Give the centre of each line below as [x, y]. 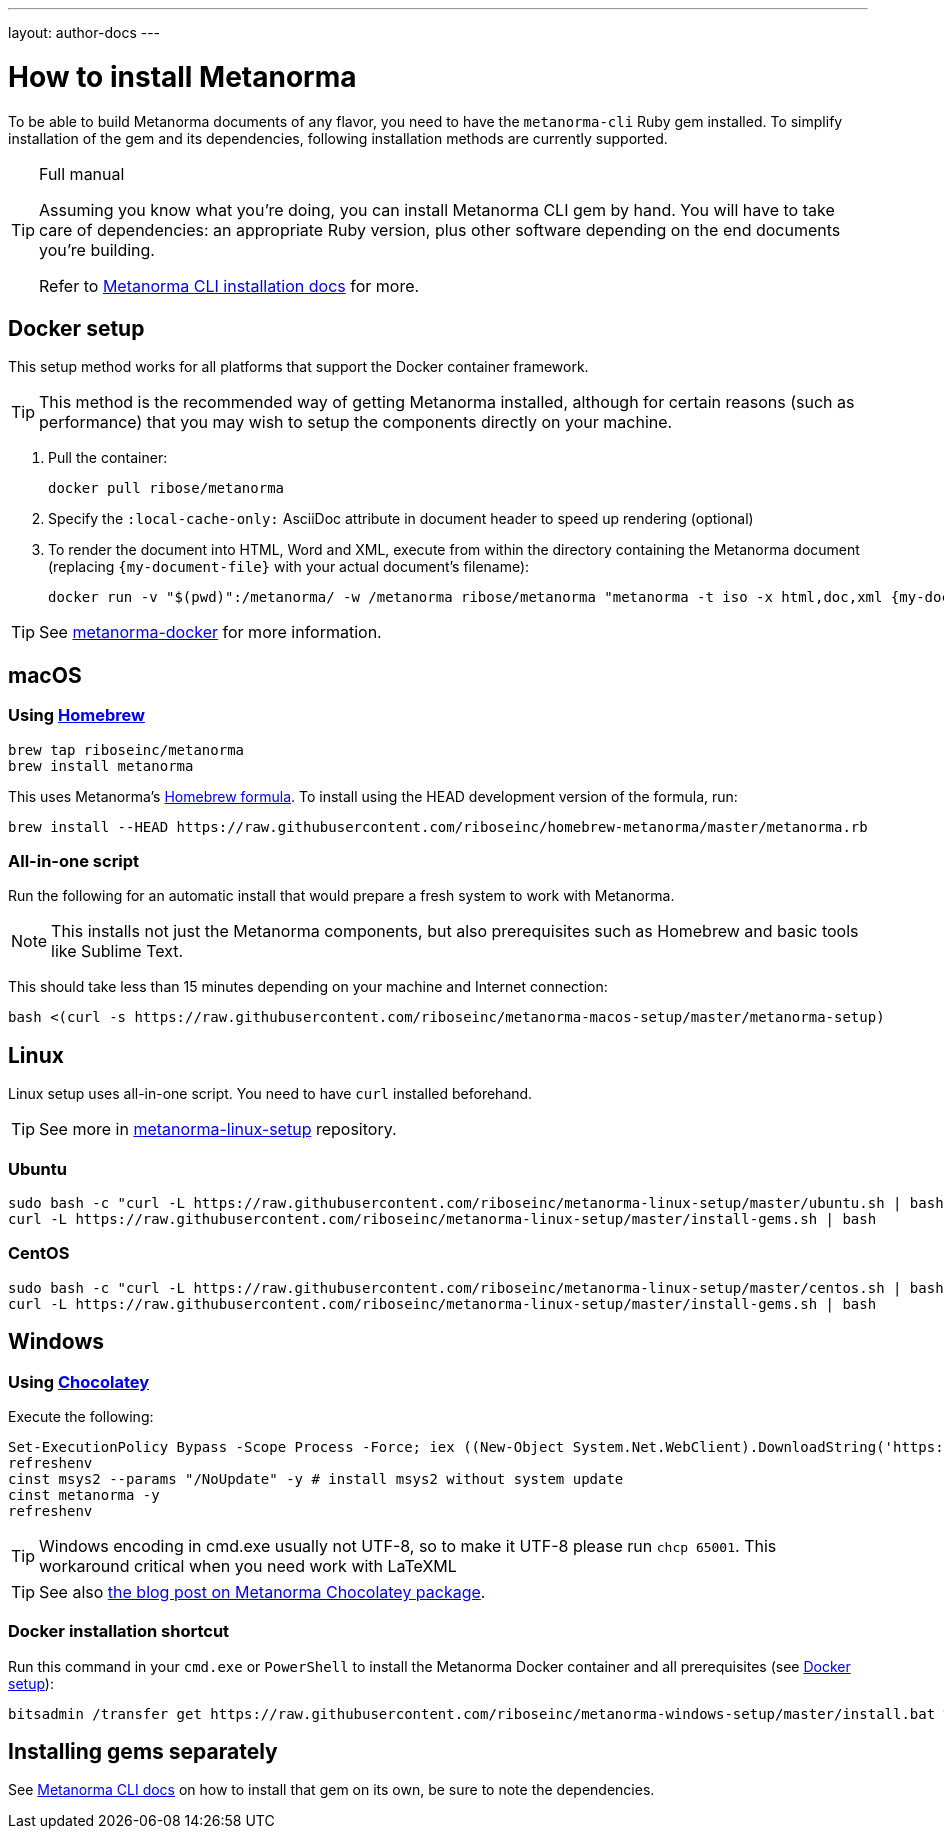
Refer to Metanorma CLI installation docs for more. [229, 285]
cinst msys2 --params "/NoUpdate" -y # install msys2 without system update [316, 1478]
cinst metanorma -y [84, 1494]
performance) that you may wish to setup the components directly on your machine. [356, 422]
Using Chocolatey [79, 1381]
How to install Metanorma [182, 76]
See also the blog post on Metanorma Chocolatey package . [262, 1591]
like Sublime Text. [117, 951]
